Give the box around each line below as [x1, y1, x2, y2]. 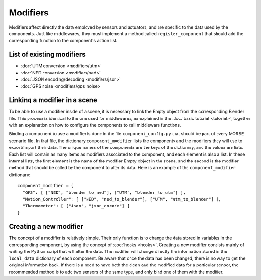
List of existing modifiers [9, 50, 86, 59]
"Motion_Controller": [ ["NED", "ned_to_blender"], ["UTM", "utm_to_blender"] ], [22, 196, 222, 202]
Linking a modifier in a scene [9, 96, 98, 104]
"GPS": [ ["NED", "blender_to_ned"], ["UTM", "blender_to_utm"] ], [22, 190, 186, 195]
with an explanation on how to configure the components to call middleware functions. [9, 122, 181, 128]
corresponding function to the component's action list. [9, 38, 118, 44]
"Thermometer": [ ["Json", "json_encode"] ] [22, 203, 130, 209]
